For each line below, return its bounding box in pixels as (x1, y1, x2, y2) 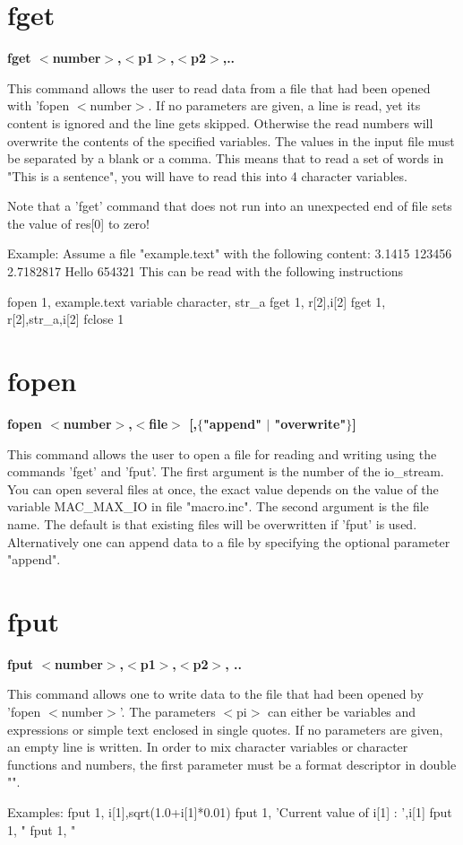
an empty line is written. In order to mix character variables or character (7, 737, 408, 756)
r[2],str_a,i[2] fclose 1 (7, 309, 124, 328)
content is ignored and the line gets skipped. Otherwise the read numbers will (7, 113, 433, 132)
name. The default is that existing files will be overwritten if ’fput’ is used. (7, 514, 417, 533)
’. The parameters (119, 702, 216, 721)
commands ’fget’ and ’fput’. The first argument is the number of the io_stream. (7, 462, 444, 481)
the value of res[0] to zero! (7, 213, 150, 232)
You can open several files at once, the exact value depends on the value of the (7, 479, 439, 498)
